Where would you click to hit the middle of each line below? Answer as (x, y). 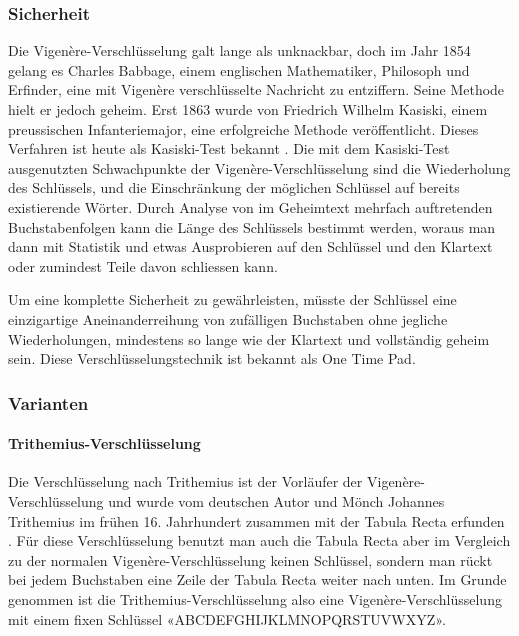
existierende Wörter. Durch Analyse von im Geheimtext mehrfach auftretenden (250, 206)
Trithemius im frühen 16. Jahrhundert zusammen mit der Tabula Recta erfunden (256, 520)
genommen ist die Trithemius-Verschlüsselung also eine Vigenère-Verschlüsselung (255, 598)
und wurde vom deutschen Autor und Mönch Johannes (276, 500)
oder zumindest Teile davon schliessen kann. (143, 265)
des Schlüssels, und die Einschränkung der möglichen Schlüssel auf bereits (234, 187)
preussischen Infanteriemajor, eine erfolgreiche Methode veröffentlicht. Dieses (243, 128)
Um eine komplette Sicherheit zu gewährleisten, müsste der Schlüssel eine (232, 299)
